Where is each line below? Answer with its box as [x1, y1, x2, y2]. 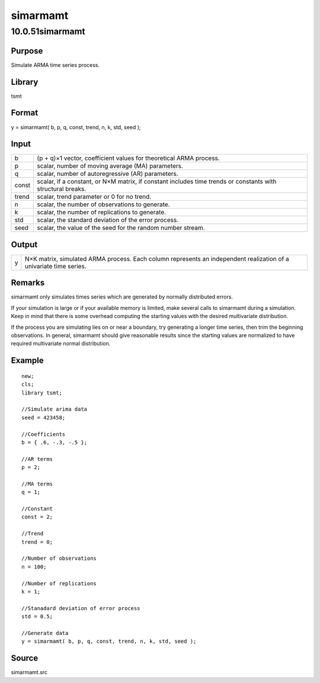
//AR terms [21, 456, 53, 462]
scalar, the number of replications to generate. [37, 208, 167, 216]
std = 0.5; [21, 613, 53, 620]
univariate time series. [24, 262, 87, 270]
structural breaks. [37, 185, 87, 193]
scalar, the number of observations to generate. [37, 200, 170, 209]
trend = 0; [21, 538, 53, 545]
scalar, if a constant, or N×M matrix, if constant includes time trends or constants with [37, 178, 277, 186]
